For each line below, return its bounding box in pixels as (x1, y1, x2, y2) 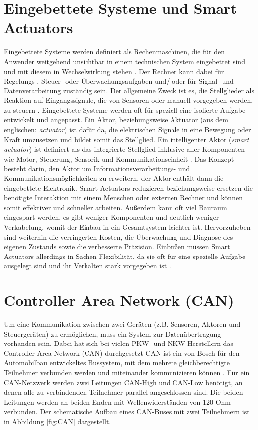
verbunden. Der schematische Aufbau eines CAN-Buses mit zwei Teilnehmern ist (4, 406, 250, 417)
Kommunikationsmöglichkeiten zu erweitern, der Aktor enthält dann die (4, 173, 224, 183)
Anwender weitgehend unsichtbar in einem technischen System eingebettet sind (4, 56, 245, 66)
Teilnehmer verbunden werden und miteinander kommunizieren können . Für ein (4, 367, 250, 378)
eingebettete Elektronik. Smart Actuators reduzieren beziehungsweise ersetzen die (4, 182, 253, 193)
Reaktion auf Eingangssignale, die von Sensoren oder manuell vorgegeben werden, (4, 95, 253, 105)
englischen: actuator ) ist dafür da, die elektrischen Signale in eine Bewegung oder (4, 124, 251, 135)
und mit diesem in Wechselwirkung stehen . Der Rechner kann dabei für (4, 66, 224, 76)
